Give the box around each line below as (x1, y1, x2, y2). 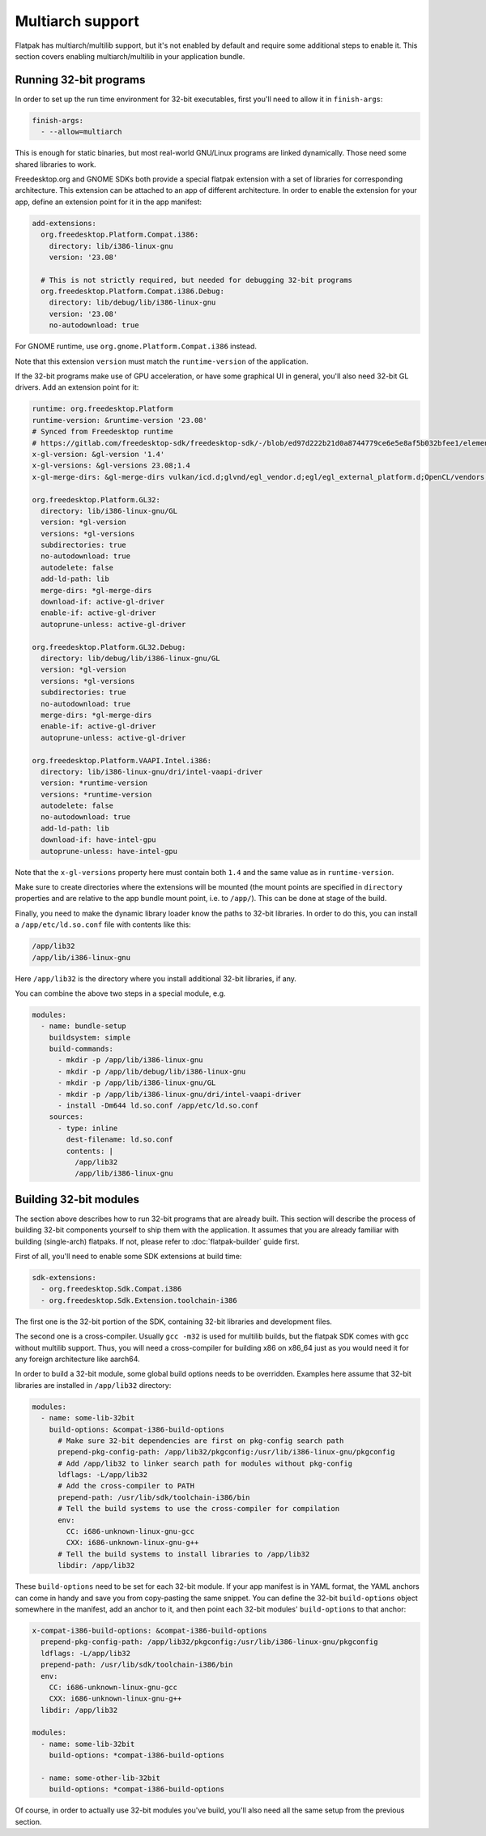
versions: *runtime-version (40, 790, 152, 799)
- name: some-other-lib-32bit (40, 1774, 161, 1783)
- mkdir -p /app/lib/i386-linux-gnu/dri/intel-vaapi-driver (58, 1090, 301, 1099)
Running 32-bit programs (15, 73, 146, 87)
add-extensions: (32, 219, 97, 228)
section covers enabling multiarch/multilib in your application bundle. (15, 51, 245, 61)
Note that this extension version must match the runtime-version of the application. (15, 357, 309, 366)
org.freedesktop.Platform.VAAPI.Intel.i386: (32, 756, 212, 765)
